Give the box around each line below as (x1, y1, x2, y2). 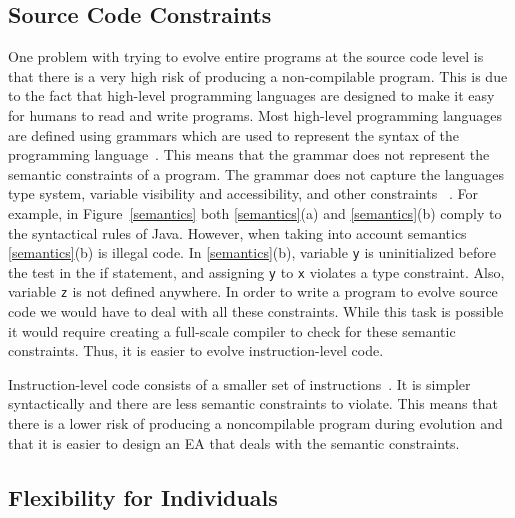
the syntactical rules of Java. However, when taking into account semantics (8, 222, 467, 243)
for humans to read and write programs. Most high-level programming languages (8, 104, 503, 125)
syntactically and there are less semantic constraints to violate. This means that (8, 393, 498, 414)
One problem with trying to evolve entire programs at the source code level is (8, 46, 484, 67)
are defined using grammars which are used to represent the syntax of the (8, 124, 459, 145)
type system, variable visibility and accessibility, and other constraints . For (8, 183, 478, 204)
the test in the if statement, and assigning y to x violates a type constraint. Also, (8, 261, 505, 282)
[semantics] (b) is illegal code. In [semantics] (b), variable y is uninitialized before (8, 242, 496, 263)
